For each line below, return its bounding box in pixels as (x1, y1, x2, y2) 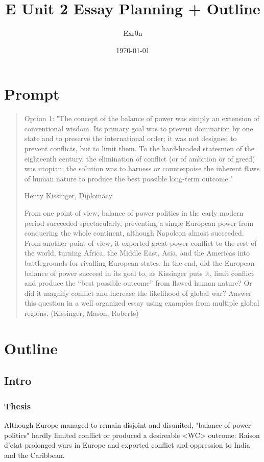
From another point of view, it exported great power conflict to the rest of (24, 237, 257, 248)
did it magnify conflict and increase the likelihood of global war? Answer (24, 287, 252, 298)
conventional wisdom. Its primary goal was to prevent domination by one (24, 123, 253, 133)
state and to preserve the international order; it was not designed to (24, 133, 237, 144)
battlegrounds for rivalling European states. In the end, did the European (24, 257, 255, 268)
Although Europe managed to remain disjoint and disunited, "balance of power (4, 419, 251, 430)
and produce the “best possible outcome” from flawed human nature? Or (24, 278, 252, 288)
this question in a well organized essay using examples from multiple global (24, 297, 259, 308)
